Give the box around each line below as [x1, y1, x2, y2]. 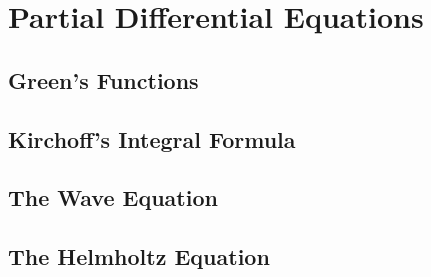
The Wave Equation [8, 182, 218, 213]
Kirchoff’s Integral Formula [8, 123, 296, 154]
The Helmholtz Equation [8, 241, 270, 272]
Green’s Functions [8, 64, 199, 95]
